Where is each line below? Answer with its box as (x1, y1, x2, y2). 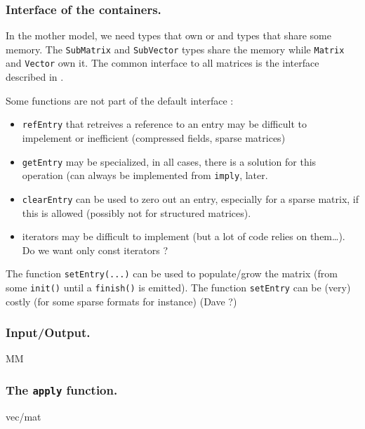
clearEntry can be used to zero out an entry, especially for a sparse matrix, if (22, 191, 359, 206)
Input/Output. (6, 324, 91, 341)
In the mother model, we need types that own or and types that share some (6, 28, 331, 43)
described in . (6, 70, 64, 84)
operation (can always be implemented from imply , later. (22, 168, 268, 183)
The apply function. (6, 381, 118, 398)
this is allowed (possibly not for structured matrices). (22, 205, 251, 220)
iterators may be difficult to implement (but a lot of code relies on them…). (22, 229, 345, 244)
